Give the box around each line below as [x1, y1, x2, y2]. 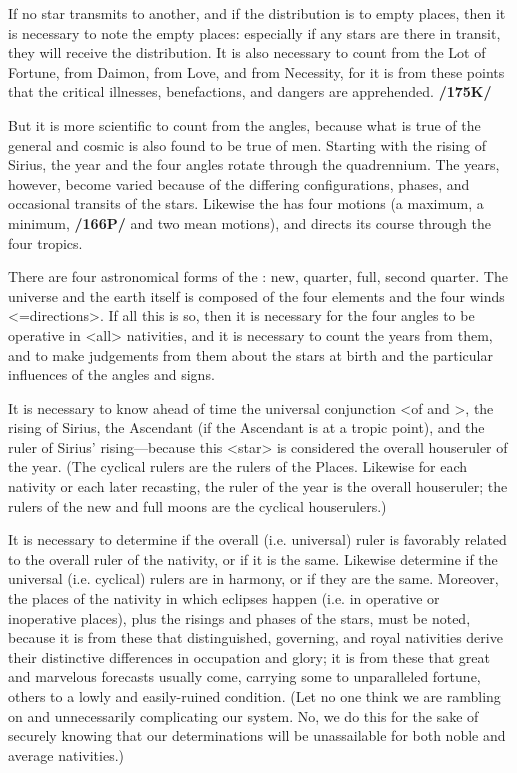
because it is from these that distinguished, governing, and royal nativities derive [8, 627, 503, 648]
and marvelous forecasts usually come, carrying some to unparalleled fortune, [8, 666, 481, 687]
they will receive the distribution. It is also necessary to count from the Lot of [8, 42, 486, 63]
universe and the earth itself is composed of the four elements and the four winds [8, 285, 505, 306]
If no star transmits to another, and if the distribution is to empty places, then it [8, 3, 506, 23]
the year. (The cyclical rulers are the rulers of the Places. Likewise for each [8, 456, 468, 477]
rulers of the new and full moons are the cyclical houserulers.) [8, 495, 387, 516]
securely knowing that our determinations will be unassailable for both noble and [8, 725, 506, 746]
